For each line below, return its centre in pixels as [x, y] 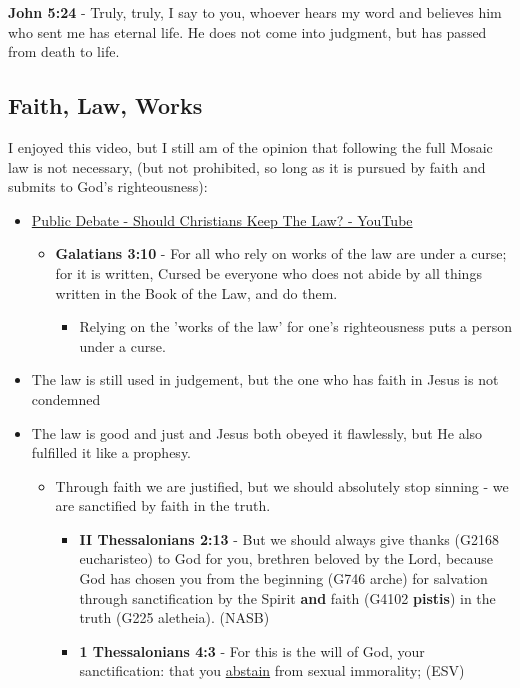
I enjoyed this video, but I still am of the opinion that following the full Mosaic [250, 146]
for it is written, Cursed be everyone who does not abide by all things [268, 272]
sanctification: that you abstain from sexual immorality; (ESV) [272, 670]
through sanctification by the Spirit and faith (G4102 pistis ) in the [287, 597]
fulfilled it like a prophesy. [111, 452]
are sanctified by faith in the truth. [163, 505]
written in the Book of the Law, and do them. [196, 292]
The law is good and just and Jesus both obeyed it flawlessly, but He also [257, 432]
